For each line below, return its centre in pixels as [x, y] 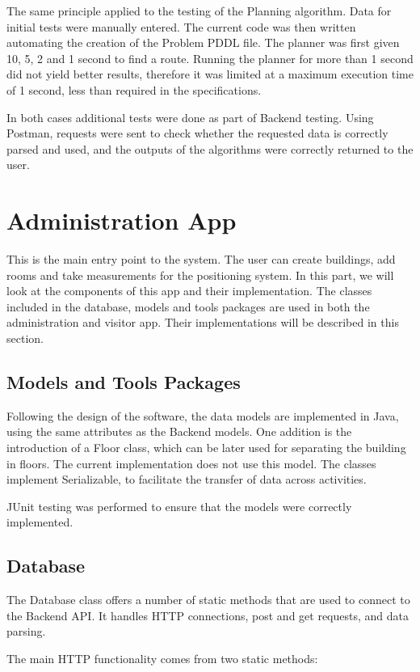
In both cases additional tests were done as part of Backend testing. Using [190, 117]
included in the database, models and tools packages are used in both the [188, 306]
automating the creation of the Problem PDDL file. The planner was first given [203, 42]
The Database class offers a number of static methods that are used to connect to [208, 600]
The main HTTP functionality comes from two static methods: [162, 658]
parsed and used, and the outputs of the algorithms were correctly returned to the [210, 148]
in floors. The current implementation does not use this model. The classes [191, 463]
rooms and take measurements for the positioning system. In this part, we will [200, 275]
